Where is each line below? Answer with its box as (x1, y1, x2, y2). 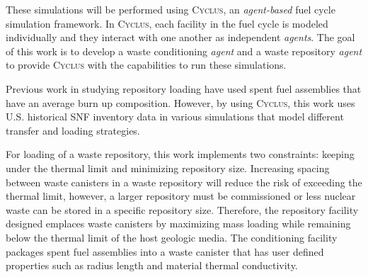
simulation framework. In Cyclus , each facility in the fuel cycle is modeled (6, 16, 328, 30)
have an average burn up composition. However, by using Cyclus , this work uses (6, 95, 355, 110)
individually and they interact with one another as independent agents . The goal (6, 30, 355, 45)
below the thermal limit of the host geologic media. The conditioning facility (6, 230, 338, 244)
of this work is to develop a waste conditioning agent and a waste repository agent (6, 43, 362, 58)
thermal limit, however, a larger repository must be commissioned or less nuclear (6, 188, 356, 203)
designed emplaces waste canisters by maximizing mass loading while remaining (6, 216, 351, 231)
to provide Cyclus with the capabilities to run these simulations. (6, 57, 287, 72)
